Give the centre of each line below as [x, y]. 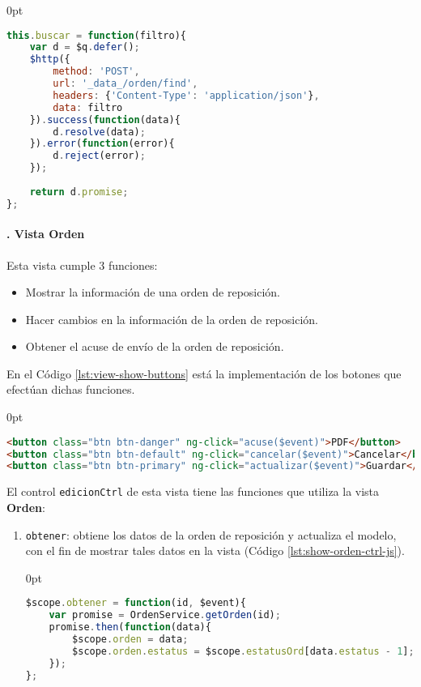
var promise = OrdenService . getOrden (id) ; [165, 615]
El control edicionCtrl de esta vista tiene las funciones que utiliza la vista [193, 491]
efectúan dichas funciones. [71, 389]
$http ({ [50, 60]
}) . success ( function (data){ [105, 119]
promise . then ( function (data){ [130, 627]
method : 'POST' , [96, 72]
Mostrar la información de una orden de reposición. [153, 292]
